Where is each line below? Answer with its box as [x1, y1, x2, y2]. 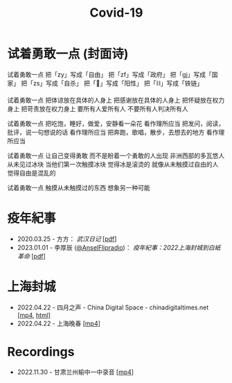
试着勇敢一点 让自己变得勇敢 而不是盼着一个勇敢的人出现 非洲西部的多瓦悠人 [7, 151, 225, 160]
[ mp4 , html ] [17, 311, 51, 319]
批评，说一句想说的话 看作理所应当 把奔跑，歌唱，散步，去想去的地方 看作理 [7, 128, 225, 136]
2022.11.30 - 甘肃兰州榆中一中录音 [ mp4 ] [17, 368, 134, 376]
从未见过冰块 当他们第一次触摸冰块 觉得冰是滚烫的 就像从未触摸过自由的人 [7, 160, 219, 168]
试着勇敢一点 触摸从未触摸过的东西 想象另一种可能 [7, 183, 150, 191]
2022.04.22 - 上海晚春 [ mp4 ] [17, 319, 100, 327]
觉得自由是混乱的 [7, 169, 56, 177]
